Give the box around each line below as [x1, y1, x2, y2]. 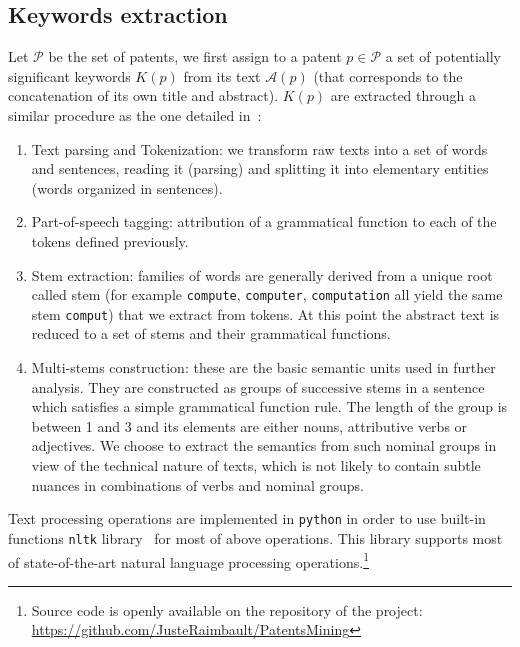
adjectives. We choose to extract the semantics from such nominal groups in [31, 435, 497, 456]
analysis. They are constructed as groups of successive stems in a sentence [31, 376, 485, 397]
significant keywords [8, 65, 131, 86]
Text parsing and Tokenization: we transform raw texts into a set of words [31, 138, 488, 159]
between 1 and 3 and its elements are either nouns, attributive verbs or [31, 415, 468, 436]
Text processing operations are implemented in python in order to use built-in [8, 508, 486, 529]
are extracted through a [330, 85, 476, 106]
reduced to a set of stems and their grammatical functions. [31, 323, 391, 344]
